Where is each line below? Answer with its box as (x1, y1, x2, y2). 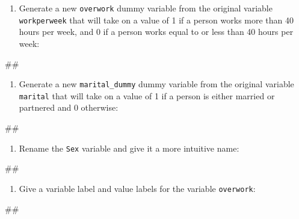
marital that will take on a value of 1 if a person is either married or (19, 89, 275, 102)
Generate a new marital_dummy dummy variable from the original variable (19, 78, 294, 90)
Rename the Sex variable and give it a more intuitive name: (19, 141, 239, 154)
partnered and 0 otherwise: (19, 101, 119, 114)
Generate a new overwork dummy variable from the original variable (19, 2, 273, 14)
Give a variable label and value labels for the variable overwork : (19, 182, 256, 194)
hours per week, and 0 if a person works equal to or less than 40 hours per (19, 25, 294, 38)
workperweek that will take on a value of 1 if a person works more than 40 (19, 13, 294, 26)
